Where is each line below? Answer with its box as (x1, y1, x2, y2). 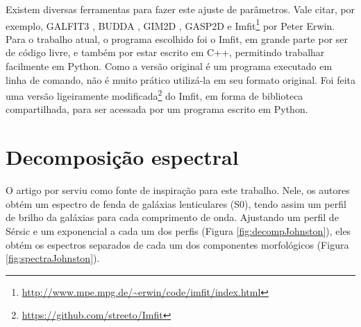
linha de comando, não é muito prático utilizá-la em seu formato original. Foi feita (6, 72, 356, 87)
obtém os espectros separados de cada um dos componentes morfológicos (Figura (6, 237, 349, 251)
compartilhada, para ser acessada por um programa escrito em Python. (6, 102, 308, 116)
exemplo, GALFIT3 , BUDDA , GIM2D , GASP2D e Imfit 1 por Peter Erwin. (6, 16, 335, 33)
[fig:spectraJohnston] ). (6, 251, 100, 265)
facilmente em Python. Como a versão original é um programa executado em (6, 59, 333, 73)
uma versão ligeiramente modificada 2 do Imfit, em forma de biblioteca (6, 87, 303, 103)
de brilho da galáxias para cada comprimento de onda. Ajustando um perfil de (6, 210, 339, 224)
